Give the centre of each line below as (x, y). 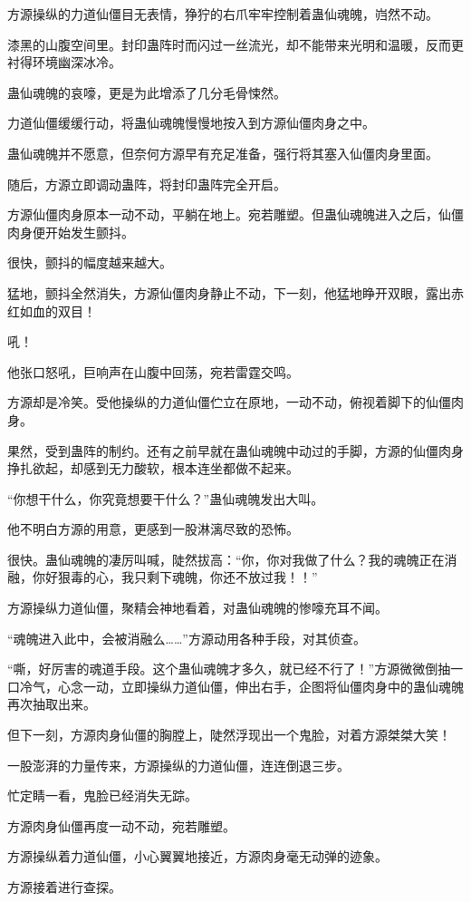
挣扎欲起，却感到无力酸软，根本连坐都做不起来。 (153, 468)
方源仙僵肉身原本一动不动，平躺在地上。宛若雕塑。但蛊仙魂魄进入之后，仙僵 (235, 214)
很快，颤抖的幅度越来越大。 (90, 262)
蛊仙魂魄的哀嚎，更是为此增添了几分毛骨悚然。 (147, 92)
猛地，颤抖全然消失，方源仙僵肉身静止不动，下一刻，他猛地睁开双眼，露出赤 (235, 292)
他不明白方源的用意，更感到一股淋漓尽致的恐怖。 (153, 529)
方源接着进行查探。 (64, 887)
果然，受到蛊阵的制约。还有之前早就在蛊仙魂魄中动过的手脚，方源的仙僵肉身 (235, 450)
